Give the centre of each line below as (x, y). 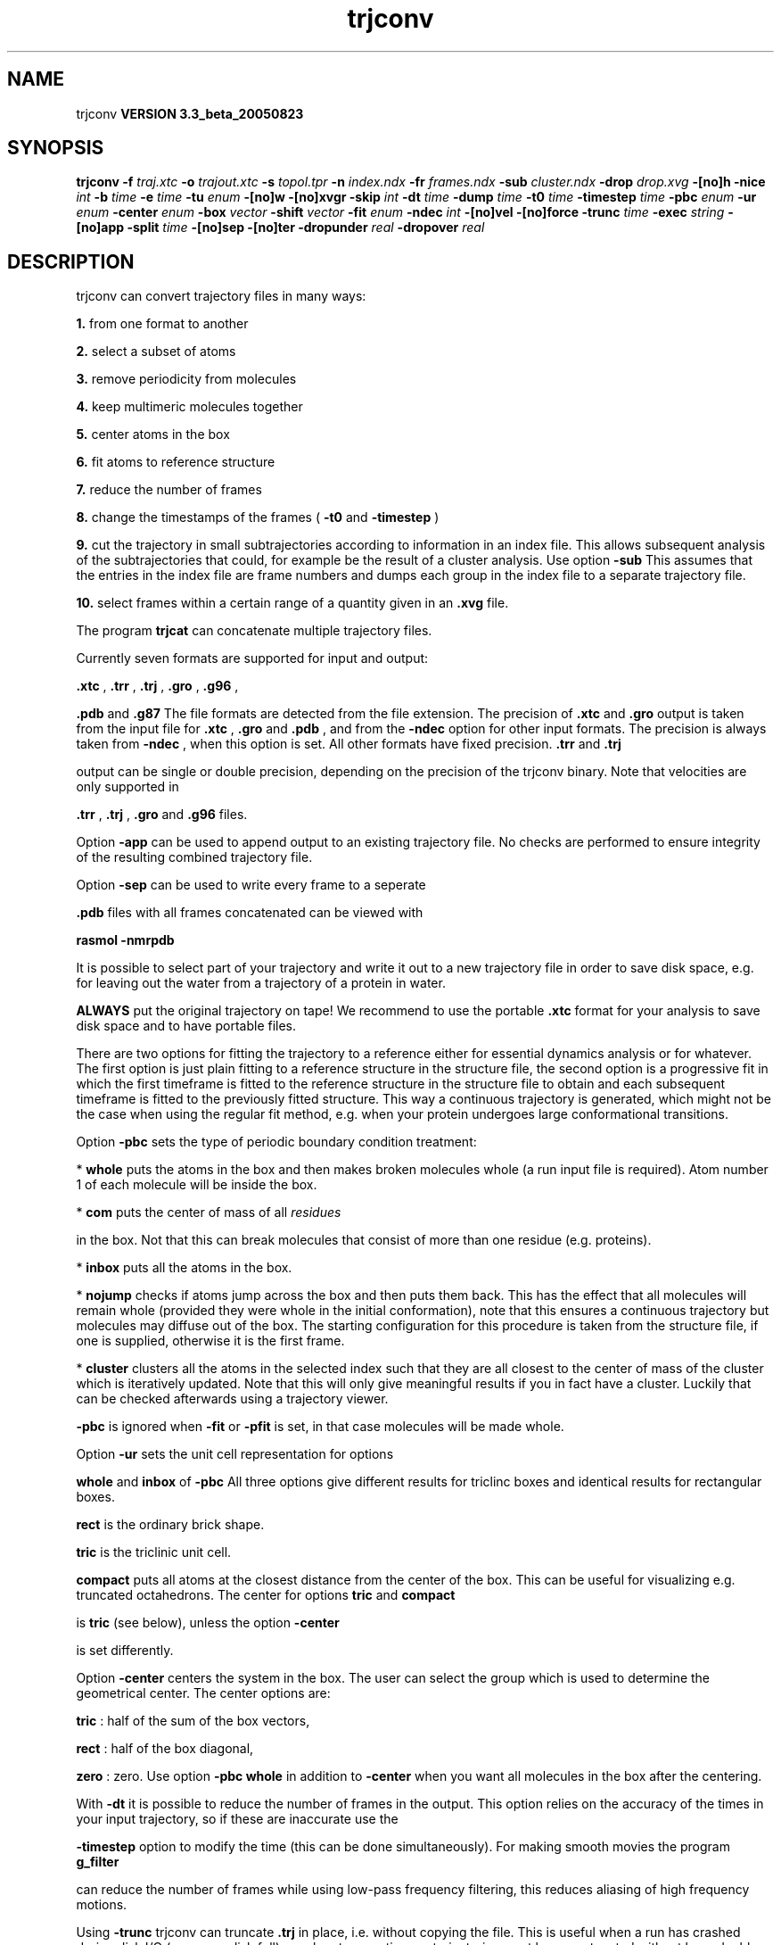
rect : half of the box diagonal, (165, 1749)
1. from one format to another (162, 324)
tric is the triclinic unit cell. (154, 1552)
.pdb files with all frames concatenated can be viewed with (250, 913)
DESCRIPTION (71, 261)
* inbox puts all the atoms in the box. (184, 1268)
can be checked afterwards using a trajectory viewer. (232, 1399)
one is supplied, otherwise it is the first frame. (210, 1341)
